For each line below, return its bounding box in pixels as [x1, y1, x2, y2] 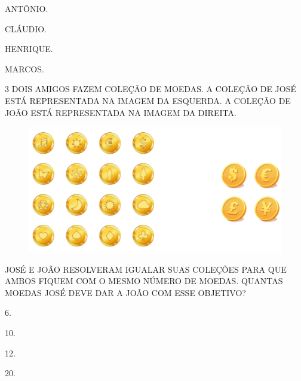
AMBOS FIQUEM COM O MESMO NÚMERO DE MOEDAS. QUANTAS [5, 275, 283, 287]
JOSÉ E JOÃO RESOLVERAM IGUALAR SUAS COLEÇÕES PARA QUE [5, 263, 287, 275]
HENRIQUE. [5, 42, 53, 55]
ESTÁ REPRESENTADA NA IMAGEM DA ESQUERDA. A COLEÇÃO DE [5, 94, 291, 106]
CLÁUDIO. [5, 22, 47, 35]
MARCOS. [5, 62, 44, 75]
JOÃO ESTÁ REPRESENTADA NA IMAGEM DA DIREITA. [5, 106, 236, 118]
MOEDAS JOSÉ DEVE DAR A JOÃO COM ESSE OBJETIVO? [5, 286, 246, 298]
